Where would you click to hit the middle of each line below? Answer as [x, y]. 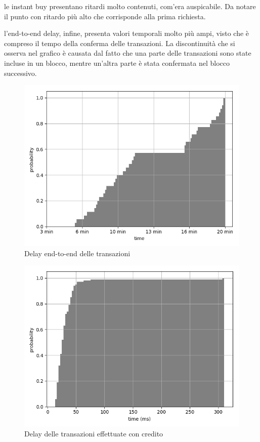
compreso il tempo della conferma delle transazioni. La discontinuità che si [120, 43]
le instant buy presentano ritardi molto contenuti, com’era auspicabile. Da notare [130, 6]
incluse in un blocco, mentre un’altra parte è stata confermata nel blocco [117, 63]
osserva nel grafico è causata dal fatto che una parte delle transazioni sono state [128, 53]
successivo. [20, 73]
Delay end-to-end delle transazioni [77, 253]
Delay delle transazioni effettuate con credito [94, 433]
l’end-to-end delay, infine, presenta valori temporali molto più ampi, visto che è [127, 33]
